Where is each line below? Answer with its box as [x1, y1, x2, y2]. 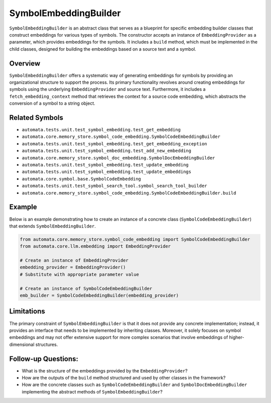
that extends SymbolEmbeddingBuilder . [9, 223, 96, 229]
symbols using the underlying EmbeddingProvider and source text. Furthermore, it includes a [9, 86, 206, 92]
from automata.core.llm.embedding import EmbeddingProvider [20, 244, 171, 249]
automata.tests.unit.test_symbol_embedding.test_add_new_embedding [22, 148, 192, 154]
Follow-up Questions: [9, 354, 79, 363]
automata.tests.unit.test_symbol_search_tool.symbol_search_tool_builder [22, 183, 208, 189]
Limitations [9, 307, 45, 316]
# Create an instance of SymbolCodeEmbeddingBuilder [20, 286, 153, 291]
